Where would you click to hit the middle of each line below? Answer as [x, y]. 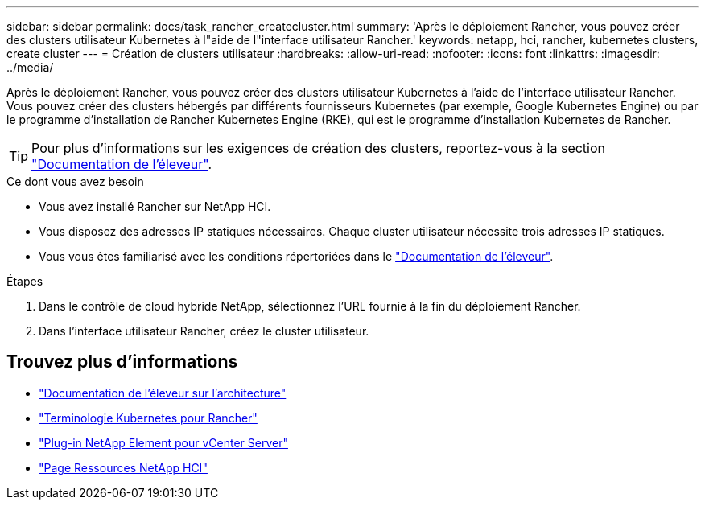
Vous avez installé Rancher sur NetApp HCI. [155, 206]
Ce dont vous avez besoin [75, 181]
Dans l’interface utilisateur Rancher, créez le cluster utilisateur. [204, 331]
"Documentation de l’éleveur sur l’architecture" [163, 393]
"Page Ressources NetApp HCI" [123, 467]
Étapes [25, 281]
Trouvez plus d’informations [122, 362]
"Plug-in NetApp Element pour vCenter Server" [163, 442]
